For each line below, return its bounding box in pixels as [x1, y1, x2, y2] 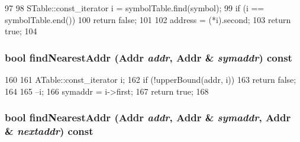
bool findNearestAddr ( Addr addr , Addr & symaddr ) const [5, 50, 292, 64]
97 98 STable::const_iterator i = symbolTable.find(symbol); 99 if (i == [5, 2, 264, 14]
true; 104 [5, 25, 37, 37]
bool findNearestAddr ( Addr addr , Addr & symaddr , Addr [5, 110, 291, 125]
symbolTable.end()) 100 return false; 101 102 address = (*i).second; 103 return [5, 13, 291, 25]
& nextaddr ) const [5, 124, 93, 138]
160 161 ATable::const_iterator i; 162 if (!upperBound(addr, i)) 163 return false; [5, 73, 296, 85]
